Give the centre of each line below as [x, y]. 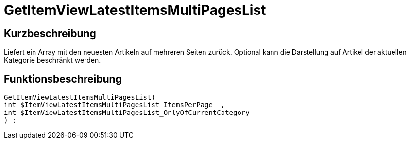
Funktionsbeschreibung [63, 79]
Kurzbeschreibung [50, 33]
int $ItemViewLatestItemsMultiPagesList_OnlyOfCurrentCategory [127, 113]
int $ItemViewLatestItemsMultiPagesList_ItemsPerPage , [115, 105]
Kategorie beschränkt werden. [52, 60]
